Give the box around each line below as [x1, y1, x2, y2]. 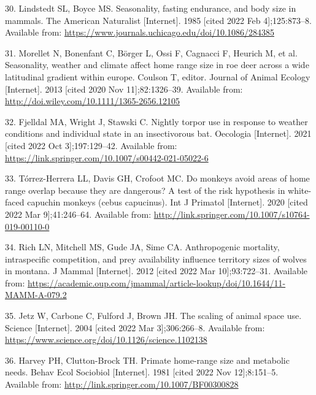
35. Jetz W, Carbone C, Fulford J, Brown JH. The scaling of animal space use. [5, 309, 302, 322]
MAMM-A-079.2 [5, 288, 67, 301]
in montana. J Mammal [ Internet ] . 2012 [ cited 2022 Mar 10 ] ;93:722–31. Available [5, 264, 308, 277]
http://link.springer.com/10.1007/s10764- [153, 207, 310, 220]
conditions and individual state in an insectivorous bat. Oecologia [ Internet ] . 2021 [5, 127, 312, 140]
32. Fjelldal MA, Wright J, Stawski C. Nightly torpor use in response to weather [5, 115, 308, 128]
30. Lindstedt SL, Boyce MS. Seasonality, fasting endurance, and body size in [5, 2, 296, 14]
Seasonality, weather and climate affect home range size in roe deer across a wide [5, 58, 309, 71]
